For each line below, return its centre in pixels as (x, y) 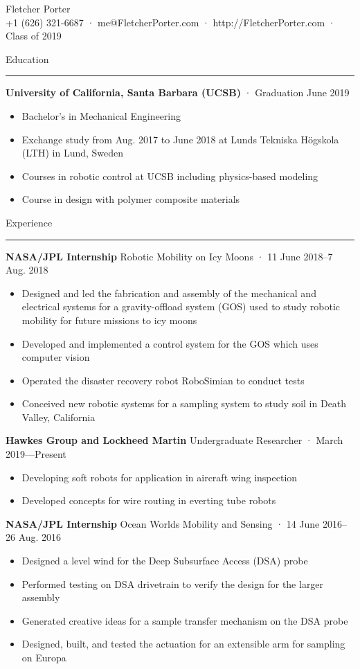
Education (27, 59)
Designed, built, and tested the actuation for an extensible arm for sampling (183, 644)
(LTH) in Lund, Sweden (73, 153)
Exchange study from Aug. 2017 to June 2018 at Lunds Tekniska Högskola (180, 139)
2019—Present (36, 454)
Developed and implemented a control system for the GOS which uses (170, 343)
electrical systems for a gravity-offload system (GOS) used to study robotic (181, 306)
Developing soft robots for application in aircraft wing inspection (160, 477)
